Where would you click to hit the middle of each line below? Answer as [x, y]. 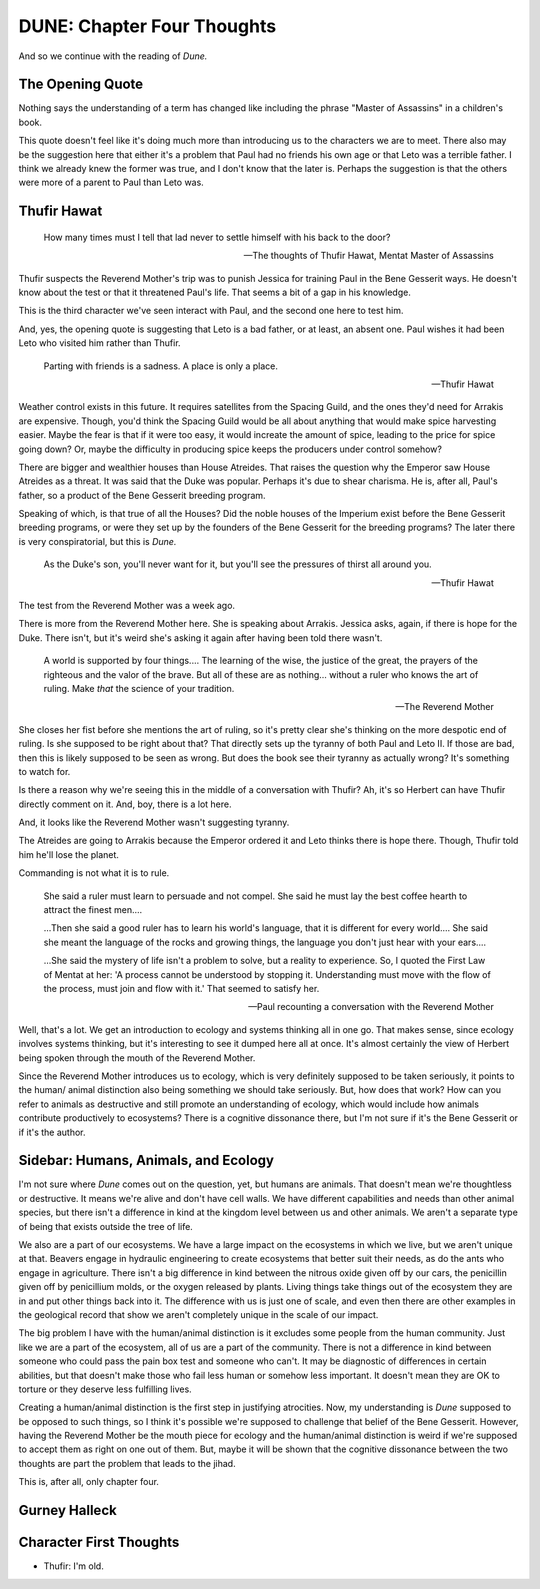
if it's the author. [52, 1132]
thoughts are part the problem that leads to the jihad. [127, 1463]
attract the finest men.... [93, 910]
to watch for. [44, 771]
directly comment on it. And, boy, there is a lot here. [125, 804]
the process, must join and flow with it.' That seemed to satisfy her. [181, 988]
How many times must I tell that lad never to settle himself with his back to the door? [217, 237]
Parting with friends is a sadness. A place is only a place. [161, 366]
